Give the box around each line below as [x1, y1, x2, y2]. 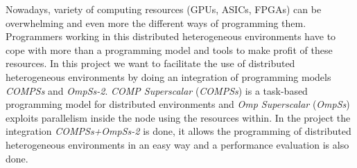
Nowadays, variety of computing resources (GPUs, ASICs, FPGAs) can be [6, 2, 322, 16]
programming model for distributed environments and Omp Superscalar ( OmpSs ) [6, 97, 350, 111]
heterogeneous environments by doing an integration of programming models [6, 69, 331, 84]
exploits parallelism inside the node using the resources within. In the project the [6, 110, 351, 124]
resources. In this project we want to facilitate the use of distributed [6, 56, 295, 71]
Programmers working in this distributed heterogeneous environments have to [6, 29, 336, 44]
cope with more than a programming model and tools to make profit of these [6, 42, 333, 57]
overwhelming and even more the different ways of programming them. [6, 15, 306, 30]
